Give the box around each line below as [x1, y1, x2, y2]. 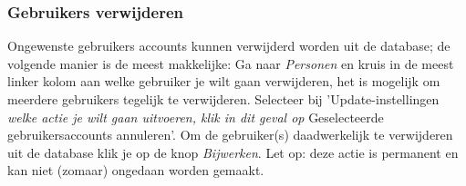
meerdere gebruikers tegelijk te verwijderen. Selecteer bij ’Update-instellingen [7, 90, 440, 108]
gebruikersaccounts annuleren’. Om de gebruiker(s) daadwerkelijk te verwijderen [7, 125, 453, 144]
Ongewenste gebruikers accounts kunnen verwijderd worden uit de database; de [7, 36, 450, 55]
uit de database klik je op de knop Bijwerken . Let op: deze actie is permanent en [7, 142, 459, 162]
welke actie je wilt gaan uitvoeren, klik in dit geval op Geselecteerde [7, 107, 384, 126]
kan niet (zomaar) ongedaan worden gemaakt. [7, 161, 264, 180]
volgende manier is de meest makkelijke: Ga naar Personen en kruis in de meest [7, 54, 454, 73]
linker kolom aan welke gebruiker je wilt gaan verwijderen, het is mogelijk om [7, 72, 440, 91]
